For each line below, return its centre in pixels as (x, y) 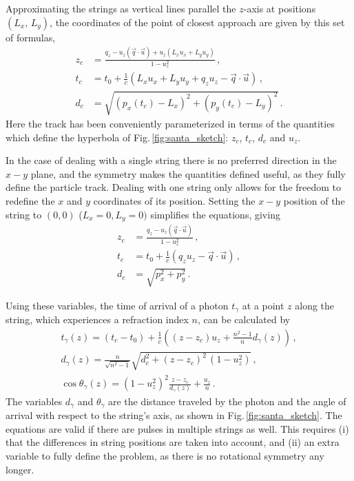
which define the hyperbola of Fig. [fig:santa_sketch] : (117, 137)
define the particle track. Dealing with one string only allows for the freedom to (174, 187)
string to (24, 214)
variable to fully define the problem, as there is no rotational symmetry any (165, 455)
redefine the (30, 200)
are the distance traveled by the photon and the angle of (227, 401)
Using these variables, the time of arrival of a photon (117, 305)
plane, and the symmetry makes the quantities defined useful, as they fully (188, 173)
